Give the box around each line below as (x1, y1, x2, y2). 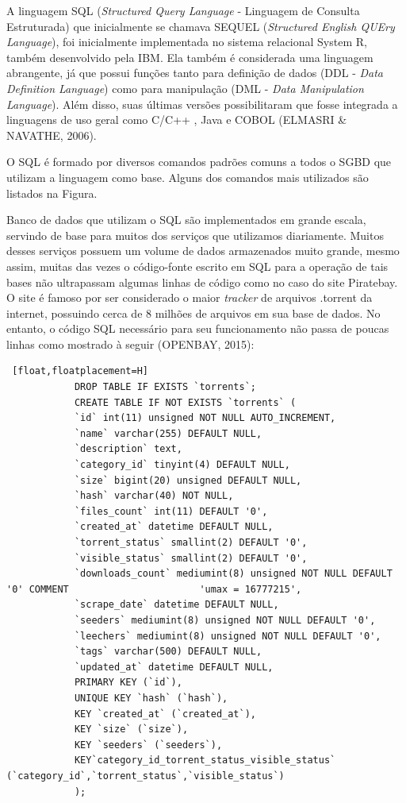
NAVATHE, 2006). (6, 126, 97, 143)
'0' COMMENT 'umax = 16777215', (6, 583, 302, 595)
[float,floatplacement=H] (12, 365, 148, 377)
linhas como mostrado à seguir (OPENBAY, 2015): (6, 335, 255, 352)
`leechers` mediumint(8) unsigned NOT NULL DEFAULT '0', (74, 630, 381, 642)
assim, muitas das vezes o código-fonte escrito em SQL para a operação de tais (6, 257, 389, 274)
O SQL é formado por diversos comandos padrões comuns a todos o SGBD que (6, 153, 392, 170)
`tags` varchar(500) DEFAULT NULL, (74, 646, 262, 658)
